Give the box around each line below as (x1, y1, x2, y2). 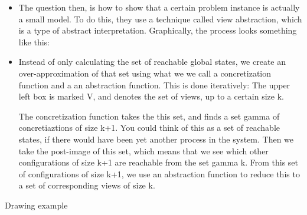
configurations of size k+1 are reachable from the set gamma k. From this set (18, 156, 299, 168)
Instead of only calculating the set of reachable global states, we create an (18, 55, 286, 68)
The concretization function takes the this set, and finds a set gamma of (18, 110, 280, 122)
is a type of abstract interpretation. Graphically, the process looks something (18, 24, 297, 37)
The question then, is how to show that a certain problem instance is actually (18, 1, 300, 13)
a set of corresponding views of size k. (18, 179, 155, 191)
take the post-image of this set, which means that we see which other (18, 144, 269, 157)
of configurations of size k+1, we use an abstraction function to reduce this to (18, 167, 300, 180)
